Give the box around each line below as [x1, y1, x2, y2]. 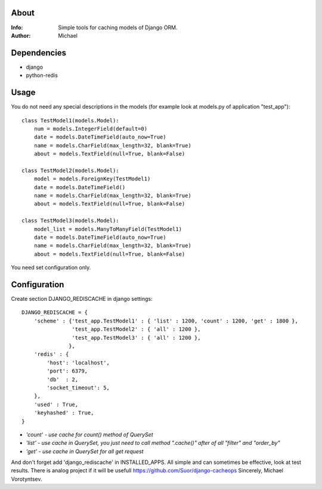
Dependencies [11, 48, 67, 58]
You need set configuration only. [11, 264, 91, 271]
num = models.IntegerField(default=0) [33, 125, 148, 132]
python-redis [26, 72, 58, 79]
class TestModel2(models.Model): [21, 167, 119, 174]
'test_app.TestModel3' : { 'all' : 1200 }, [72, 334, 201, 341]
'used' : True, [33, 401, 79, 408]
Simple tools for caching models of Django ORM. [58, 24, 178, 31]
